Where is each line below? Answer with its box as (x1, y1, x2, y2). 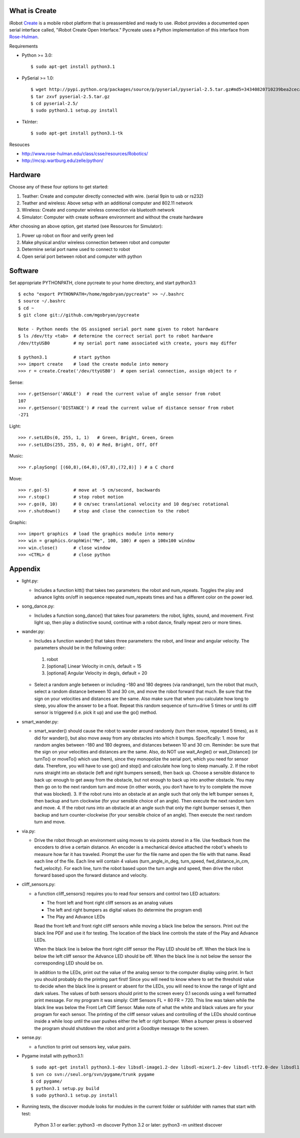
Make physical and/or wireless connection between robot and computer (21, 239, 170, 245)
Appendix (9, 565, 40, 573)
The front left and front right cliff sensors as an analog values (46, 900, 173, 906)
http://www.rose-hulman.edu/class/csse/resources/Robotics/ (21, 150, 148, 156)
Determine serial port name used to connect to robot (21, 246, 130, 252)
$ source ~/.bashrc (18, 298, 66, 304)
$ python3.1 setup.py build (30, 1085, 99, 1091)
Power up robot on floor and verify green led (21, 232, 113, 238)
